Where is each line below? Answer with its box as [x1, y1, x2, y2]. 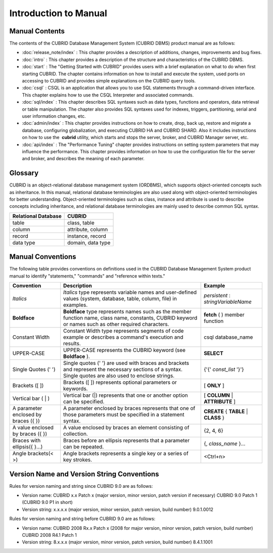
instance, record [67, 233, 106, 240]
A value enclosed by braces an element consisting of [63, 424, 190, 431]
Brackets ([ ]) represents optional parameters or [63, 379, 177, 386]
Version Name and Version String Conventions [9, 470, 159, 478]
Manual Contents [9, 27, 65, 35]
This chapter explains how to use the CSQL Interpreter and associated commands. [22, 91, 194, 98]
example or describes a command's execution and [63, 334, 184, 341]
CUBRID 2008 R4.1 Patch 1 [22, 532, 77, 538]
